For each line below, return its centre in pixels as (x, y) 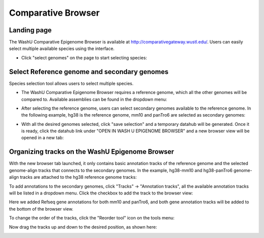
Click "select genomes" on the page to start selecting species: (84, 58)
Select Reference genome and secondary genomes (89, 72)
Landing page (30, 30)
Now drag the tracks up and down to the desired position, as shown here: (83, 227)
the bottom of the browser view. (41, 209)
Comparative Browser (54, 13)
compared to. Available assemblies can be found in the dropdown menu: (94, 99)
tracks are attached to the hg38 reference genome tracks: (78, 177)
